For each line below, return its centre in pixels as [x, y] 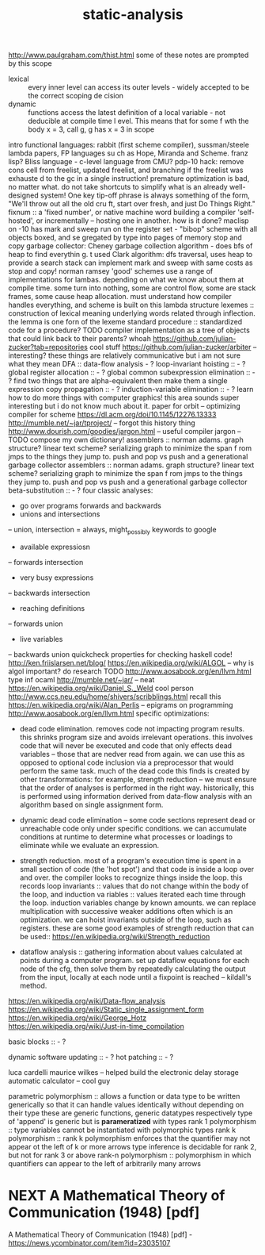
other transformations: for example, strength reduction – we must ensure [138, 779]
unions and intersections [60, 514]
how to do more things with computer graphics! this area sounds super [124, 397]
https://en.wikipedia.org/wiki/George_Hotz [78, 1018]
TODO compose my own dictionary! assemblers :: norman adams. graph [126, 440]
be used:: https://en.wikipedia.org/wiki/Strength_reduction [115, 936]
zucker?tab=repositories [48, 347]
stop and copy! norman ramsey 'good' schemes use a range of [111, 271]
